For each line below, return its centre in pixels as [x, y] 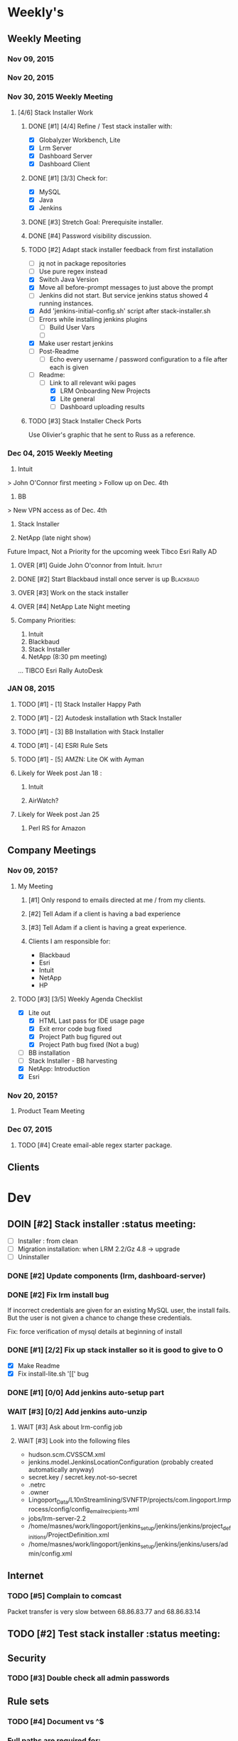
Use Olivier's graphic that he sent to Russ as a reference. [112, 435]
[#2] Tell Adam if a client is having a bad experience [104, 913]
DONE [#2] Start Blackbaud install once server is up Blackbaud [108, 579]
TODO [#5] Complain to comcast [65, 1596]
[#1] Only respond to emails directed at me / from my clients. [117, 900]
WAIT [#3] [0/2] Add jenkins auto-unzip [77, 1411]
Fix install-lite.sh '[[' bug [53, 1373]
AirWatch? [43, 801]
